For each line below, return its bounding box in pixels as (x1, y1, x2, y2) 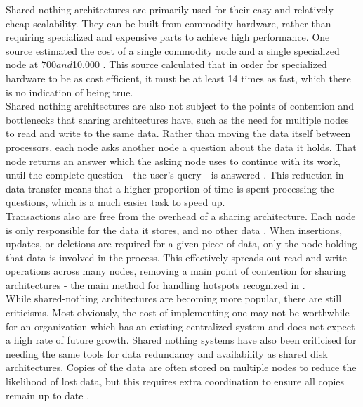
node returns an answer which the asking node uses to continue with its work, (6, 153, 341, 168)
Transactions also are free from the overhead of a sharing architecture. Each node (6, 208, 356, 223)
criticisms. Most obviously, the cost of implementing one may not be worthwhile (6, 305, 350, 320)
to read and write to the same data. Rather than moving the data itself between (6, 126, 351, 141)
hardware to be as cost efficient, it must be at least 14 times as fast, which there (6, 70, 351, 85)
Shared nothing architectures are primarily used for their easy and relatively (6, 2, 334, 16)
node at (6, 57, 39, 72)
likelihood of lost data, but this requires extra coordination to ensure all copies (6, 374, 345, 389)
